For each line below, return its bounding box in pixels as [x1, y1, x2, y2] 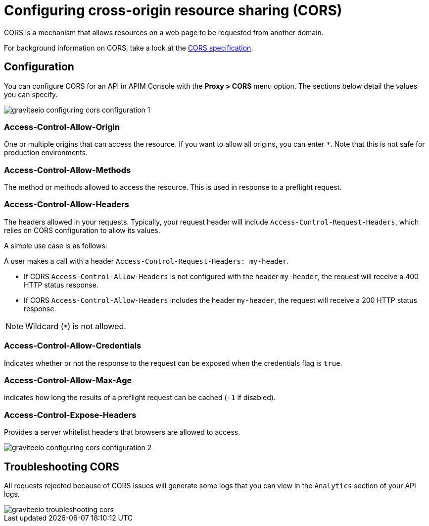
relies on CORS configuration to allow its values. [4, 226, 160, 234]
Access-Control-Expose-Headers [4, 409, 137, 420]
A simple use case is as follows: [4, 241, 107, 250]
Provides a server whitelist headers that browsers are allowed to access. [4, 428, 240, 437]
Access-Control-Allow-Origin [4, 121, 120, 132]
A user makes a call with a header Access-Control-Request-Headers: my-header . [4, 256, 289, 265]
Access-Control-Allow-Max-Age [4, 375, 132, 385]
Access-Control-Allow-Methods [4, 165, 131, 175]
